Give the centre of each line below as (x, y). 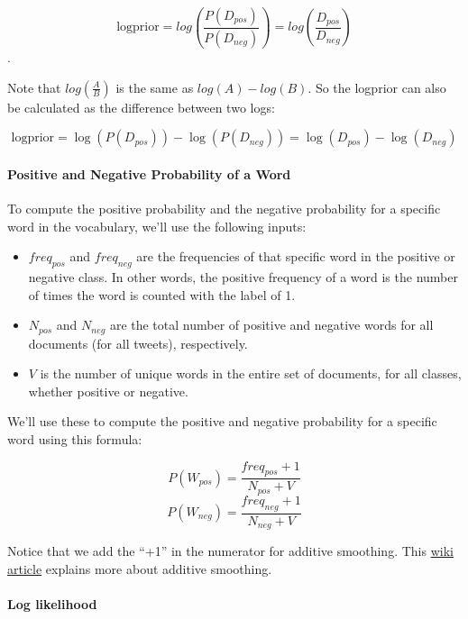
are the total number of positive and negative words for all (271, 325)
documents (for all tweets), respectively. (138, 343)
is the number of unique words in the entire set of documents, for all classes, (251, 373)
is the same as (155, 87)
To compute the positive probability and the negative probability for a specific (224, 208)
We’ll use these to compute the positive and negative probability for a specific (222, 421)
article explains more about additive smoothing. (140, 568)
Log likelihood (52, 603)
